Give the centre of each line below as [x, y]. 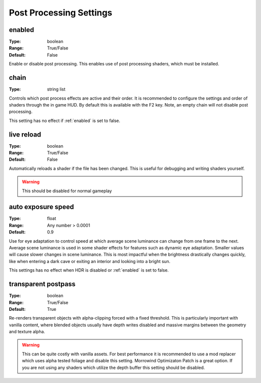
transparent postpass [42, 284]
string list [56, 89]
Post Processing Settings [61, 13]
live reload [25, 134]
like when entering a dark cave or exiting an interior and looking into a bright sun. [90, 261]
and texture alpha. [27, 332]
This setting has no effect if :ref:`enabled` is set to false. [65, 121]
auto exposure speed [42, 207]
